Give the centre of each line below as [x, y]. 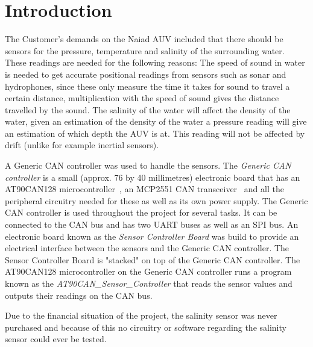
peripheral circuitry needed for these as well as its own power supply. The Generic [156, 200]
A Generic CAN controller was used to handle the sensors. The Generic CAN [148, 165]
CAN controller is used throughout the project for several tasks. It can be [141, 212]
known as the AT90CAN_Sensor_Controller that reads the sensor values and [149, 283]
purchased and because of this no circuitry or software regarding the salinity [146, 327]
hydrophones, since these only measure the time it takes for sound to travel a [147, 86]
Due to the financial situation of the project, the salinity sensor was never [141, 315]
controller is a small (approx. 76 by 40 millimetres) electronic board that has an [153, 177]
